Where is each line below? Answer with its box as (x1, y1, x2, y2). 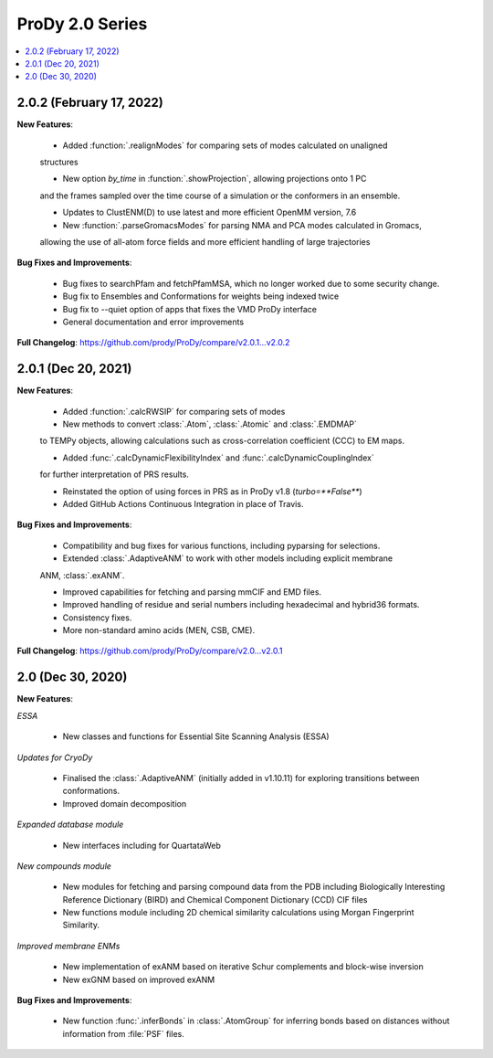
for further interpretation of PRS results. (39, 469, 189, 480)
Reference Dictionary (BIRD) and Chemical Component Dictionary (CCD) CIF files (62, 894, 368, 905)
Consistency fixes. (62, 612, 132, 623)
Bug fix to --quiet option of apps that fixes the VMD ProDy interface (62, 303, 318, 314)
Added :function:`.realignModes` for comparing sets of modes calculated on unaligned (62, 140, 388, 151)
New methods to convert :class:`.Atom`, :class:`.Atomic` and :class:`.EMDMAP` (62, 418, 358, 429)
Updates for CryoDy (16, 752, 93, 763)
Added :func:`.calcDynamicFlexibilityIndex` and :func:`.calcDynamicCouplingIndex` (62, 452, 374, 463)
